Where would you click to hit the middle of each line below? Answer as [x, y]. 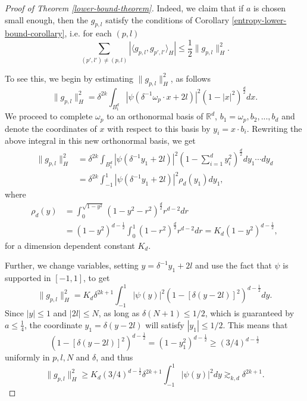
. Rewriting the [274, 128]
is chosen [270, 8]
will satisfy [165, 324]
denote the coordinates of [51, 128]
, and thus [115, 357]
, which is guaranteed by [250, 313]
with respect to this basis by [159, 128]
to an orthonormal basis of [155, 116]
